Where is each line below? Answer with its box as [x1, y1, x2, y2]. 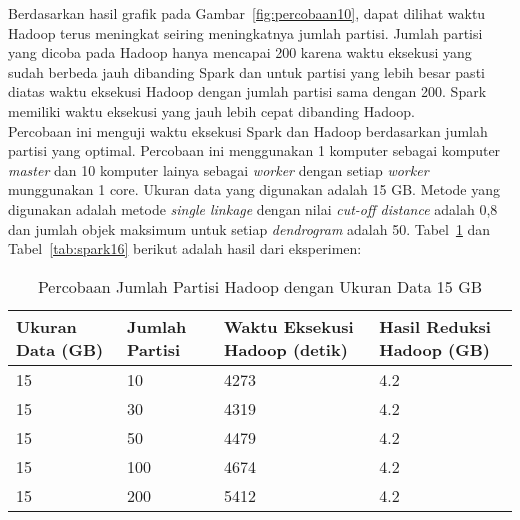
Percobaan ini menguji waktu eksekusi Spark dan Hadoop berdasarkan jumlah [8, 120, 488, 141]
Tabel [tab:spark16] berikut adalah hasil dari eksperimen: [8, 238, 362, 259]
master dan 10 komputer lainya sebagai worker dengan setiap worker [8, 159, 429, 180]
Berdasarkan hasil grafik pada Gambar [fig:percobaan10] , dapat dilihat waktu [8, 3, 486, 23]
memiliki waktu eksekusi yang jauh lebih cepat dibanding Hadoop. [8, 100, 415, 121]
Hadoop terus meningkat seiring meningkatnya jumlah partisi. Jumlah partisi [8, 22, 483, 43]
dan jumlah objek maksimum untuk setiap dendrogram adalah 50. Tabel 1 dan [8, 218, 491, 239]
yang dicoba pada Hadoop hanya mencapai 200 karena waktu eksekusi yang [8, 42, 472, 63]
